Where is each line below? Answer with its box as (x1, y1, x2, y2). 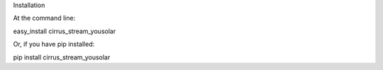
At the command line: (13, 14, 76, 23)
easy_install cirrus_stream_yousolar (13, 27, 116, 35)
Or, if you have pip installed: (13, 40, 95, 49)
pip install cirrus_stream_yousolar (13, 53, 111, 62)
